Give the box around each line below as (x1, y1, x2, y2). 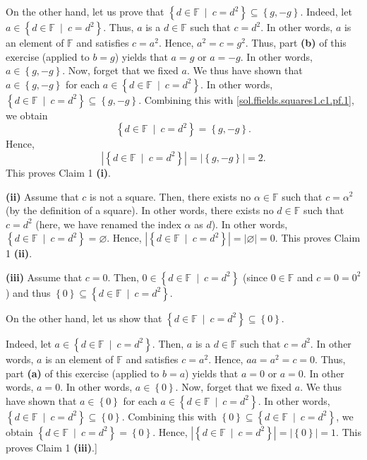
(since (242, 269, 268, 284)
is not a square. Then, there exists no (90, 189, 251, 204)
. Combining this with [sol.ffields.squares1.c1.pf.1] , (138, 92, 354, 107)
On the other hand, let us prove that (6, 4, 164, 18)
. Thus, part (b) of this (245, 35, 347, 49)
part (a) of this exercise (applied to (6, 365, 160, 380)
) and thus (6, 285, 51, 300)
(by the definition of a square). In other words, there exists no (6, 203, 274, 218)
